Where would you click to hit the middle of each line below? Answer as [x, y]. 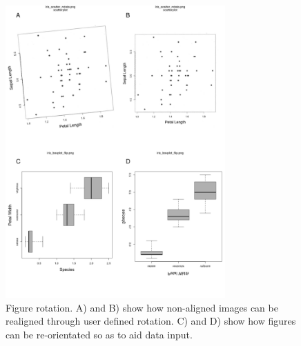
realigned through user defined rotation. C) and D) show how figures [151, 321]
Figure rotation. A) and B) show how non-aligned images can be [142, 307]
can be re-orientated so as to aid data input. [99, 334]
